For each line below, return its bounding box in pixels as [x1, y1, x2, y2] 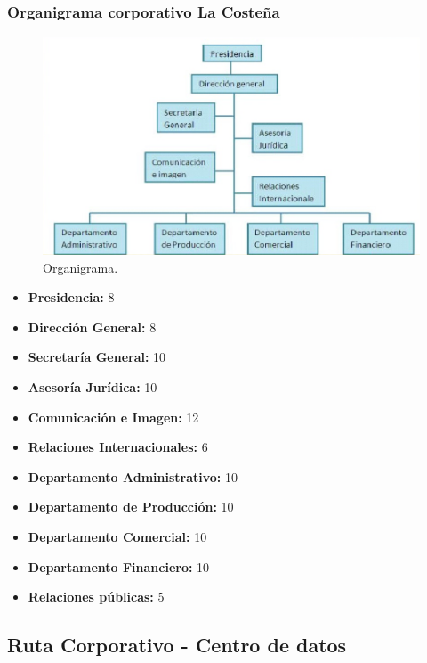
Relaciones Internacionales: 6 [28, 438, 208, 456]
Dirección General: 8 [28, 317, 157, 336]
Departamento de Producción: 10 [28, 497, 234, 516]
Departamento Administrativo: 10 [28, 467, 238, 486]
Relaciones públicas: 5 [28, 587, 165, 606]
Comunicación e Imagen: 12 [28, 407, 199, 426]
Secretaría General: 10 [28, 348, 166, 366]
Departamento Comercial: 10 [28, 527, 207, 545]
